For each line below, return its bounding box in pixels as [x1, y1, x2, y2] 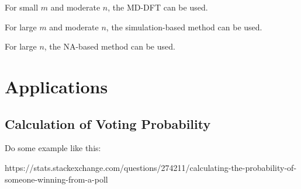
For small [5, 1, 39, 13]
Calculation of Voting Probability [5, 114, 211, 132]
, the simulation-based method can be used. [106, 20, 262, 33]
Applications [5, 74, 108, 98]
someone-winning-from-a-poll [5, 173, 108, 185]
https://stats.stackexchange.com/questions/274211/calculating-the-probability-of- [5, 161, 297, 173]
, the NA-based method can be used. [44, 40, 175, 52]
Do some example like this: [5, 142, 101, 154]
